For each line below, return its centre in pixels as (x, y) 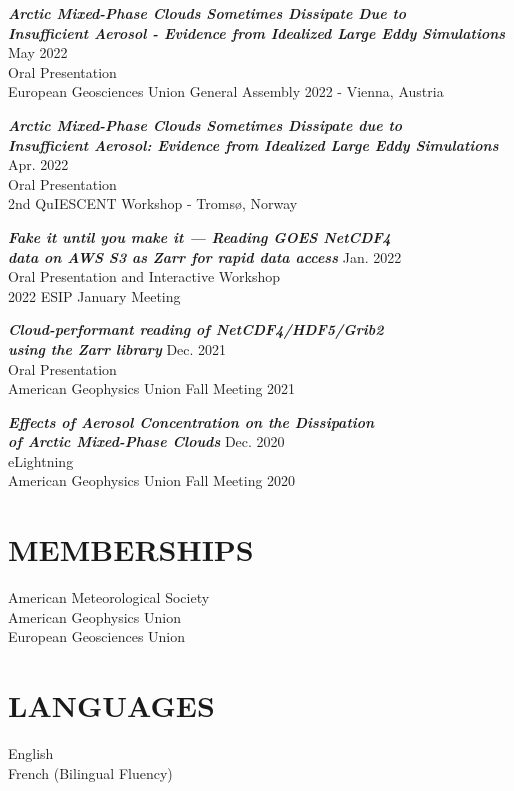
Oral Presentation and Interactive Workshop (144, 276)
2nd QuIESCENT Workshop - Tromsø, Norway (153, 203)
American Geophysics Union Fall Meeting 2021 (152, 388)
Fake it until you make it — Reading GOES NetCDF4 (199, 236)
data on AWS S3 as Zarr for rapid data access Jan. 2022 (205, 256)
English (31, 753)
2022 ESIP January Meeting (94, 295)
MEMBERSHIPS (131, 549)
